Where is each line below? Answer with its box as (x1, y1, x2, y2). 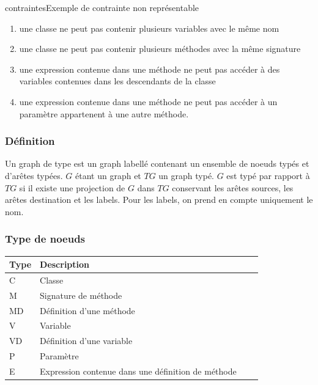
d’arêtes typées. (5, 169, 63, 182)
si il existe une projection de (19, 181, 125, 194)
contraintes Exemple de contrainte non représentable (5, 1, 199, 13)
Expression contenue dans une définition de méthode (40, 364, 237, 377)
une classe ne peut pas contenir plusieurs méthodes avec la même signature (19, 42, 301, 55)
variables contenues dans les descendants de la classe (19, 75, 216, 87)
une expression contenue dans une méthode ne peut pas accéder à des (19, 62, 280, 75)
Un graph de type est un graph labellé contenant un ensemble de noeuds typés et (5, 157, 309, 170)
